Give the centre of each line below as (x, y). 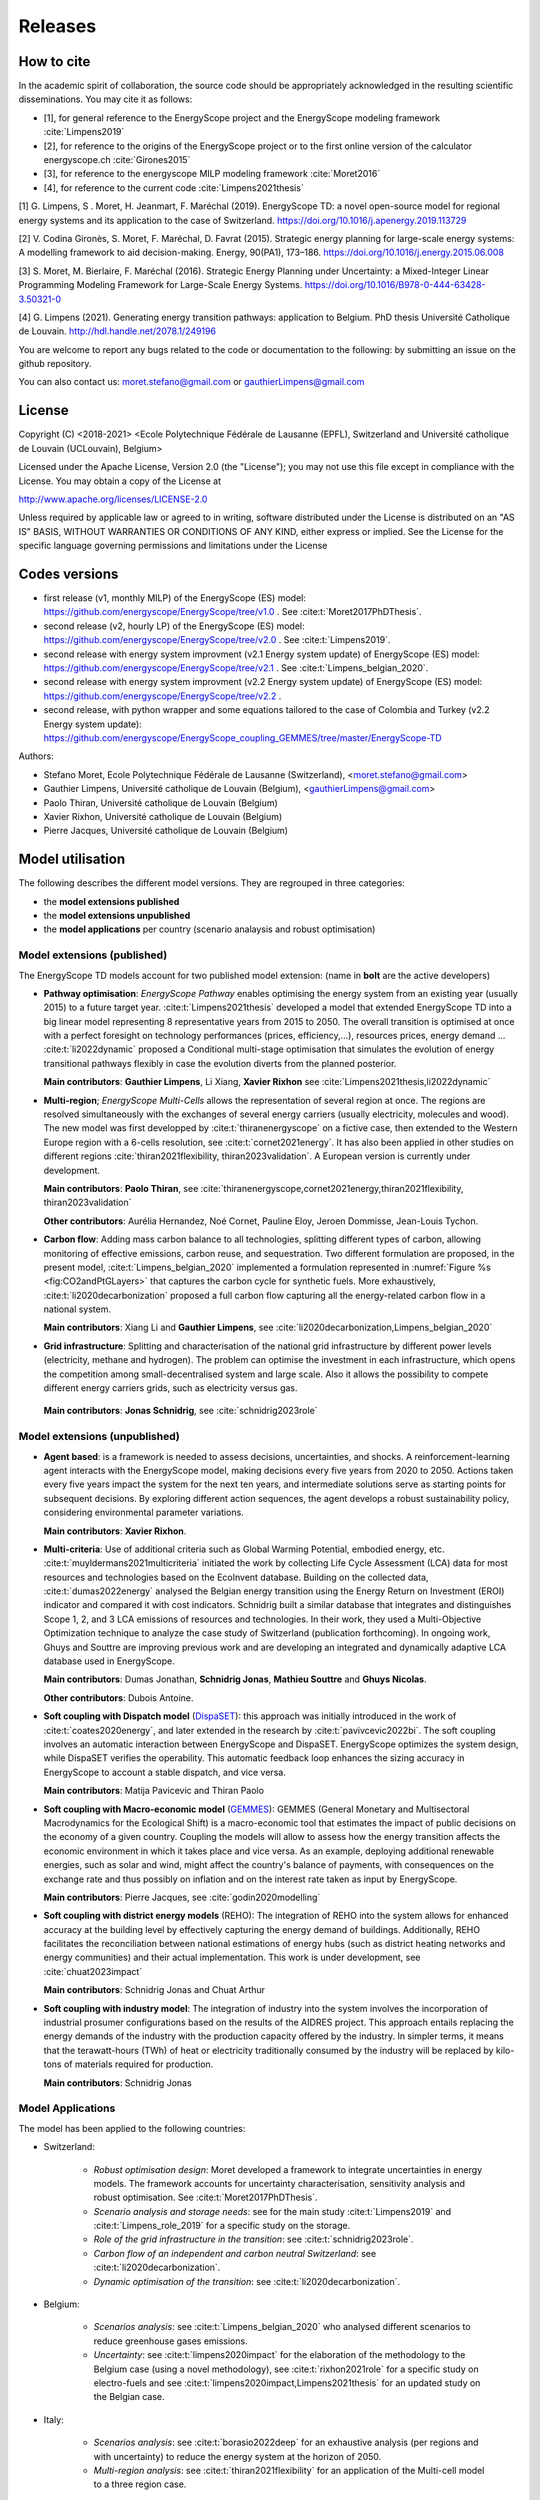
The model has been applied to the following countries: (132, 2128)
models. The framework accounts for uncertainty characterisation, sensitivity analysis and (279, 2183)
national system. (77, 1309)
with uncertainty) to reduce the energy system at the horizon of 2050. (237, 2456)
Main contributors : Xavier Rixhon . (115, 1531)
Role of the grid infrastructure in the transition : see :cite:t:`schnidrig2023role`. (253, 2239)
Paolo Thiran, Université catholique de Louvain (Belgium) (161, 802)
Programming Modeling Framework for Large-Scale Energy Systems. (160, 285)
